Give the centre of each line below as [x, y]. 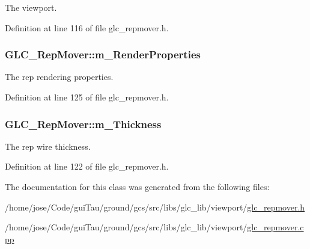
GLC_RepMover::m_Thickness [83, 124]
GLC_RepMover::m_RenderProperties [103, 54]
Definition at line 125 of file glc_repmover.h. [87, 97]
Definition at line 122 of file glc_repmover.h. [87, 166]
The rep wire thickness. [48, 146]
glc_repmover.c [275, 227]
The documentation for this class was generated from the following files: [137, 186]
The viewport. [31, 7]
